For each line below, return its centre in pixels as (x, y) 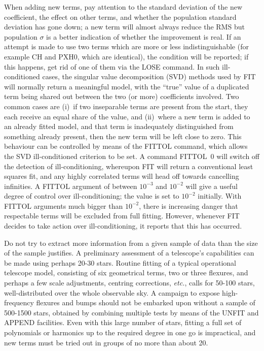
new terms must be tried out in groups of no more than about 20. (106, 342)
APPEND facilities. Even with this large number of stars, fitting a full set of (123, 322)
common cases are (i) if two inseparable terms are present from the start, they (126, 106)
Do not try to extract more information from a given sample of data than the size (131, 243)
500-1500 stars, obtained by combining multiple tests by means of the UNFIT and (131, 312)
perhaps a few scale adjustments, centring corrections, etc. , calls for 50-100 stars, (129, 283)
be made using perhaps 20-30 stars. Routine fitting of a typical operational (120, 262)
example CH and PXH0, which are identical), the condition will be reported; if (126, 56)
